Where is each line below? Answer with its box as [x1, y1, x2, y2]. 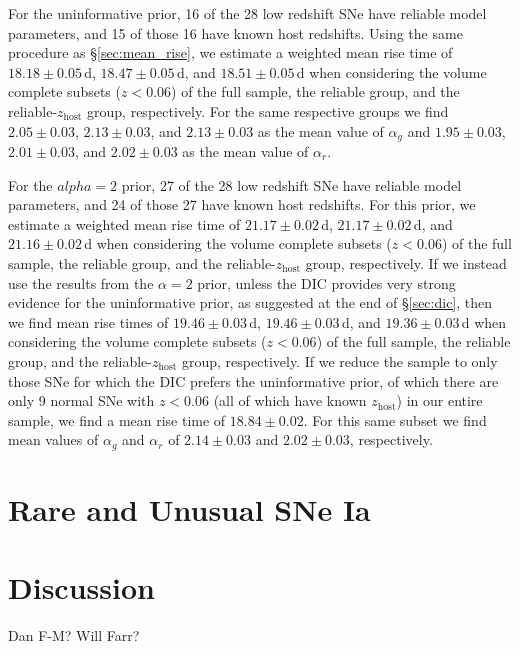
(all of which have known [213, 390, 367, 411]
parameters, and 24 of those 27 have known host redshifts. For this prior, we [8, 194, 476, 215]
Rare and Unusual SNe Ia [8, 488, 371, 529]
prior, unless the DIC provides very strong [197, 272, 456, 293]
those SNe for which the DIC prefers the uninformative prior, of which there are [8, 370, 499, 391]
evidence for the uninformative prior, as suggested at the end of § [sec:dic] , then [8, 292, 493, 313]
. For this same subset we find [303, 409, 487, 430]
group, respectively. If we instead [305, 252, 507, 273]
